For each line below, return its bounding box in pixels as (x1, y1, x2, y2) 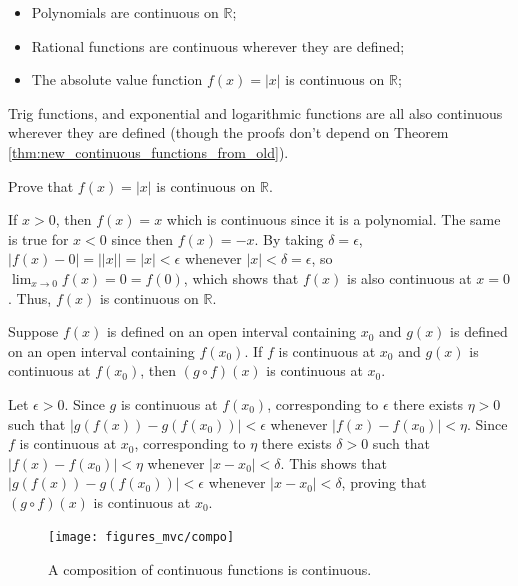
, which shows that (183, 267, 299, 288)
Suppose (8, 321, 59, 342)
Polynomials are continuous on (31, 2, 219, 22)
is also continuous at (346, 267, 472, 288)
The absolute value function (31, 69, 203, 90)
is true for (8, 228, 69, 249)
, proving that (341, 472, 427, 493)
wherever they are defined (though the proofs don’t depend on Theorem (8, 122, 449, 143)
